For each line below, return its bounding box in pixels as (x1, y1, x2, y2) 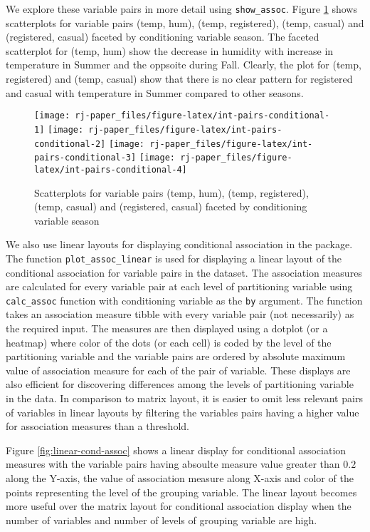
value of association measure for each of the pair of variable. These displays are (6, 362, 351, 377)
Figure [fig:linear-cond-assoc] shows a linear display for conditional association (6, 442, 347, 457)
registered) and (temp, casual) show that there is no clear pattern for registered (6, 71, 353, 86)
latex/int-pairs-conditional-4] (34, 164, 187, 175)
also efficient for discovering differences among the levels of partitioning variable (6, 377, 354, 392)
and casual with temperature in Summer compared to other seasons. (6, 85, 304, 100)
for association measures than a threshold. (6, 419, 189, 434)
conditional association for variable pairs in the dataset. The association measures (6, 265, 362, 280)
